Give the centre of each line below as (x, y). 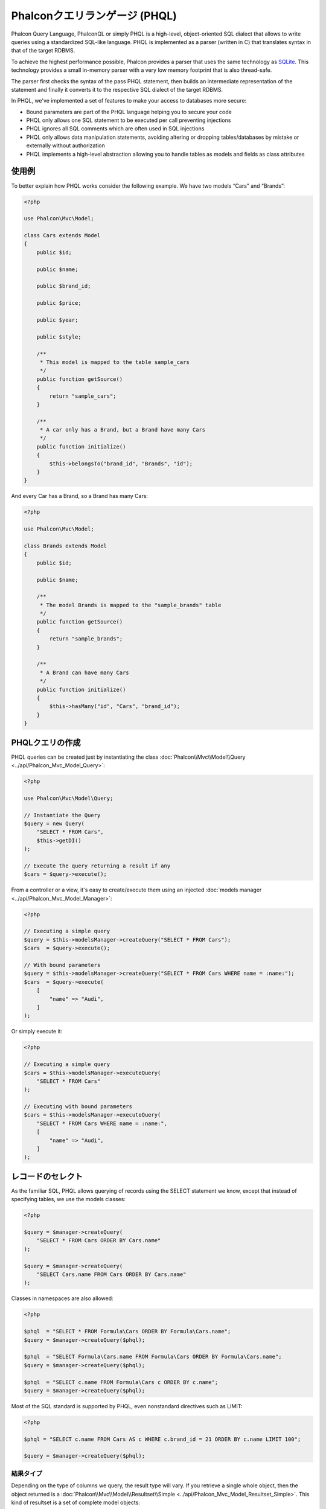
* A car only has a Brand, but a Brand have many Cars (123, 430)
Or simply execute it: (37, 1032)
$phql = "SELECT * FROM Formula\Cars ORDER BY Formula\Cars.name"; (127, 1332)
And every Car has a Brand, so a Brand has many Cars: (79, 496)
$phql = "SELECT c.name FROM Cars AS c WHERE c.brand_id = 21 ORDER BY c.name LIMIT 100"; (162, 1439)
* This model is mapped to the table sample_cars (114, 362)
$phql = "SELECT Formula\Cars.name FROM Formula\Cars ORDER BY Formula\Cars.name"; (153, 1357)
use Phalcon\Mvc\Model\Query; (69, 798)
